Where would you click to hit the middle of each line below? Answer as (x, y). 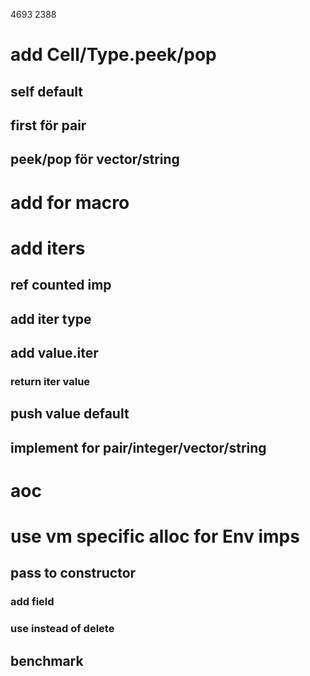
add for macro (70, 202)
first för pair (48, 125)
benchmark (47, 660)
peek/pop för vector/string (95, 159)
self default (46, 91)
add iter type (51, 319)
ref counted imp (61, 285)
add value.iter (54, 352)
